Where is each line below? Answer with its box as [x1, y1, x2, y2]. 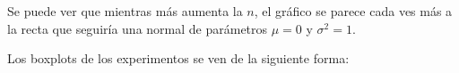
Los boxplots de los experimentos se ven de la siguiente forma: [7, 49, 350, 68]
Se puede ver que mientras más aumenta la [7, 2, 243, 20]
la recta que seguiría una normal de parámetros [7, 19, 268, 37]
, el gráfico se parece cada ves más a [254, 2, 453, 20]
